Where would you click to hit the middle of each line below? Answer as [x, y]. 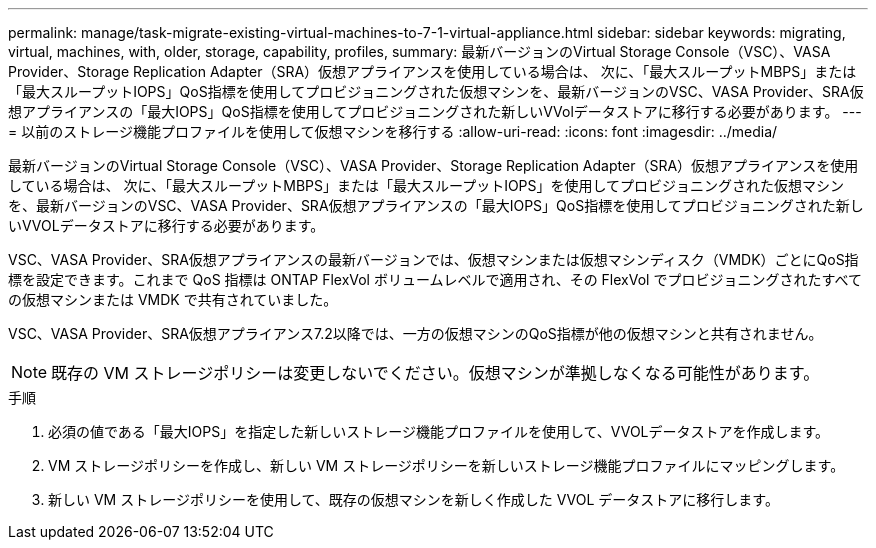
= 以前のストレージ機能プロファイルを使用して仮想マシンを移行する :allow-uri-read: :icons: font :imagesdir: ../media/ [393, 131]
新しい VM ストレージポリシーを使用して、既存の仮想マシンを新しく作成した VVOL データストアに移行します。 [413, 499]
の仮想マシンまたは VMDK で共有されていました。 [173, 299]
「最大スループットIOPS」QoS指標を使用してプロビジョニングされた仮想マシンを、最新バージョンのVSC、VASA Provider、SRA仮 [436, 91]
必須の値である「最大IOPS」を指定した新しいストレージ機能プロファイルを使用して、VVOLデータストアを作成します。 [439, 431]
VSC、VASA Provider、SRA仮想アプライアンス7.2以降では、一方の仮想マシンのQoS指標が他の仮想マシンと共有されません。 [415, 333]
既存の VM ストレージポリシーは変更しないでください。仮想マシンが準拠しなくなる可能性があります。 [435, 373]
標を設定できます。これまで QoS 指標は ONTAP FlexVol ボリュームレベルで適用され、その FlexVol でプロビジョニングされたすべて [435, 279]
